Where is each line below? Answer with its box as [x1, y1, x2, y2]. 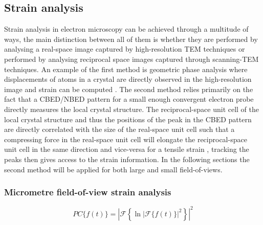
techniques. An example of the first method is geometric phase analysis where [4, 63, 248, 74]
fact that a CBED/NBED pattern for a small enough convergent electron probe [4, 94, 254, 104]
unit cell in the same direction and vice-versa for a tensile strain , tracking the [4, 144, 249, 154]
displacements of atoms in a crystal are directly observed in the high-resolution [4, 74, 252, 84]
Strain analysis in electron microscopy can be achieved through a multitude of [4, 24, 249, 34]
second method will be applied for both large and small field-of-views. [4, 164, 223, 174]
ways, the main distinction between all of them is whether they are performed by [4, 33, 258, 44]
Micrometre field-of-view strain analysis [4, 186, 171, 198]
